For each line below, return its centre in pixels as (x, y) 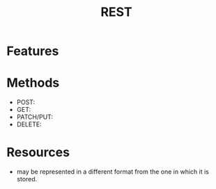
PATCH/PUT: (35, 117)
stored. (27, 179)
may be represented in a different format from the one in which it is (113, 172)
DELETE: (29, 124)
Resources (38, 153)
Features (33, 51)
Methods (33, 83)
